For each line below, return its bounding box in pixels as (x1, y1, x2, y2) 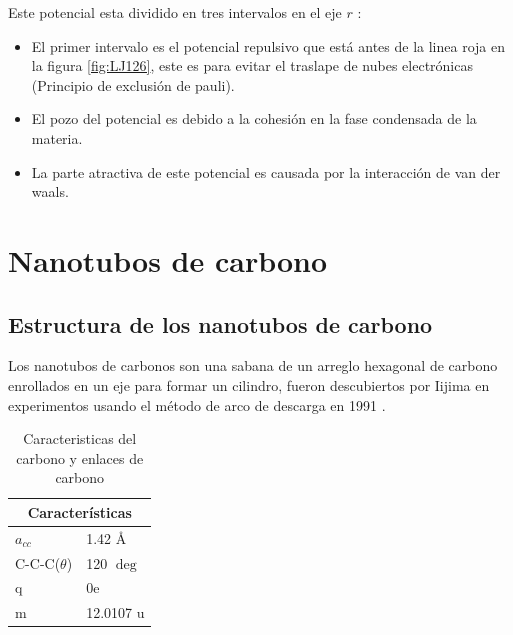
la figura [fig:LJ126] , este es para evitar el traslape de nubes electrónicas (31, 55, 473, 76)
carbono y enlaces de (16, 447, 144, 468)
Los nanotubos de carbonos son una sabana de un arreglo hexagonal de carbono (8, 355, 498, 376)
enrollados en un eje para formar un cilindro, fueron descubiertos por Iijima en (8, 374, 490, 395)
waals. (31, 181, 69, 202)
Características (27, 501, 132, 522)
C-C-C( (15, 552, 61, 573)
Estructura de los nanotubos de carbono (8, 308, 433, 339)
